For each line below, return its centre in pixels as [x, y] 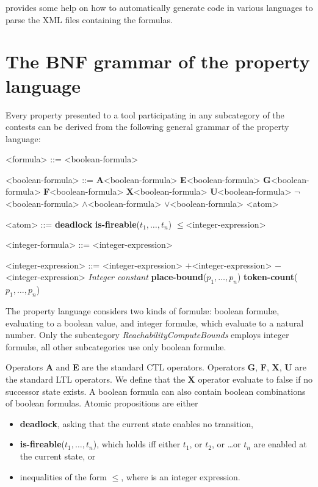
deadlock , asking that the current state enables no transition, [136, 423]
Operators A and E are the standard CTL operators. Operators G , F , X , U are [156, 367]
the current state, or [58, 456]
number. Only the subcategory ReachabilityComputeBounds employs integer [147, 335]
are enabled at [280, 444]
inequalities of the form [63, 476]
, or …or [226, 444]
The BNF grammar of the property [158, 61]
